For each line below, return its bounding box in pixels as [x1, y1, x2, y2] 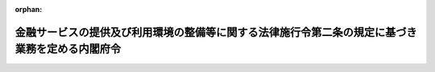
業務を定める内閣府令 [14, 42, 121, 56]
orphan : [14, 5, 43, 14]
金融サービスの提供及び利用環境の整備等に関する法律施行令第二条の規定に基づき [14, 25, 417, 39]
